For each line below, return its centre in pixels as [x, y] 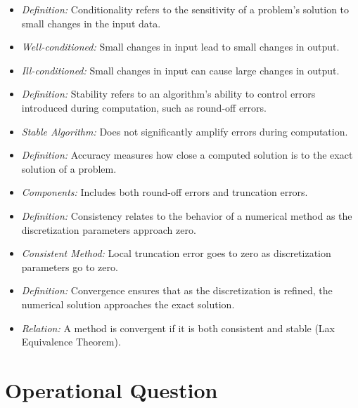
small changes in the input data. [91, 23]
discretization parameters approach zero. [109, 229]
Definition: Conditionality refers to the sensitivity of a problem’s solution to [185, 9]
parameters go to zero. [70, 266]
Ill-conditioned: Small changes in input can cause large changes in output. [180, 70]
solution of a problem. [69, 168]
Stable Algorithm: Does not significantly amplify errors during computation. [185, 131]
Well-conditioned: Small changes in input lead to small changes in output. [180, 47]
